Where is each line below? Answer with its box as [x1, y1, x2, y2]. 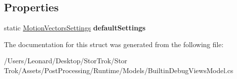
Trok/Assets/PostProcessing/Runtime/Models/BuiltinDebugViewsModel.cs [4, 65, 234, 75]
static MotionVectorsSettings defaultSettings [4, 23, 146, 33]
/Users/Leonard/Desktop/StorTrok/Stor [4, 55, 127, 66]
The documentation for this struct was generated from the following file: [4, 39, 224, 49]
